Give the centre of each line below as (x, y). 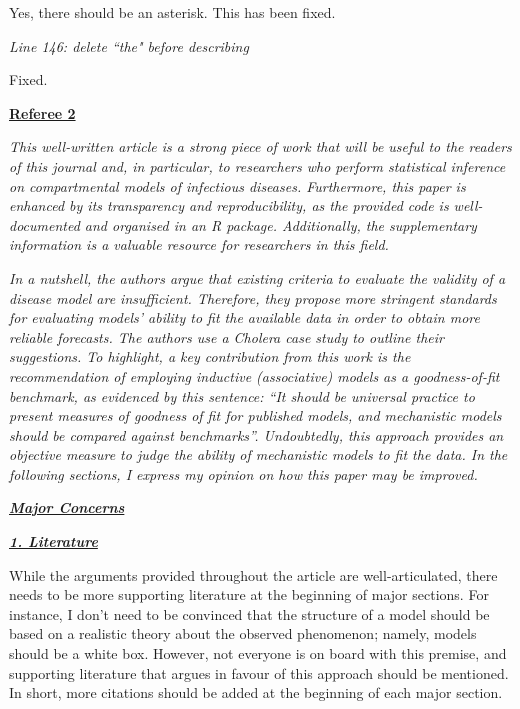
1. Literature (53, 541)
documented (44, 224)
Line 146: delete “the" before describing (129, 45)
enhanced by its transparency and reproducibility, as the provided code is (229, 205)
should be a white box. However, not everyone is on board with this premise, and (258, 653)
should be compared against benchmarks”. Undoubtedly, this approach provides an (256, 434)
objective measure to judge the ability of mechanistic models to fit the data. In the (258, 454)
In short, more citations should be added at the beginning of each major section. (256, 692)
